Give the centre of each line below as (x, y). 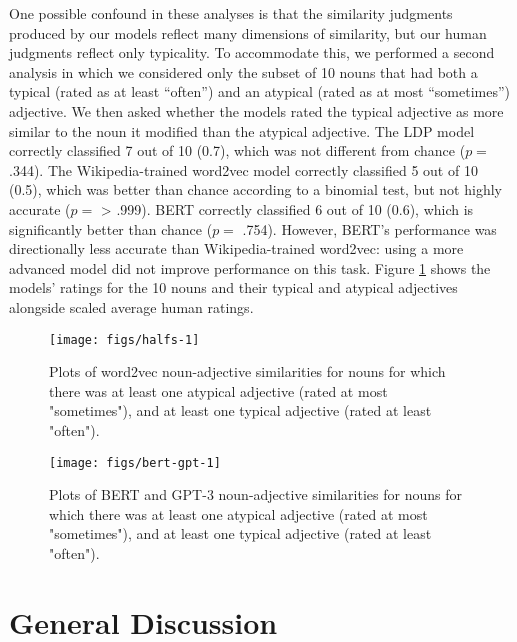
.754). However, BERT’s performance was (369, 228)
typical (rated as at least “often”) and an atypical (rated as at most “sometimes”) (259, 91)
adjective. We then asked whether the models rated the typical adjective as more (256, 110)
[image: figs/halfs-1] (124, 339)
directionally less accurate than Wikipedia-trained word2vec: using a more (236, 248)
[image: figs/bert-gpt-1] (135, 462)
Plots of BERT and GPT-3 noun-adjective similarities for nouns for (255, 494)
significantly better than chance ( (111, 228)
